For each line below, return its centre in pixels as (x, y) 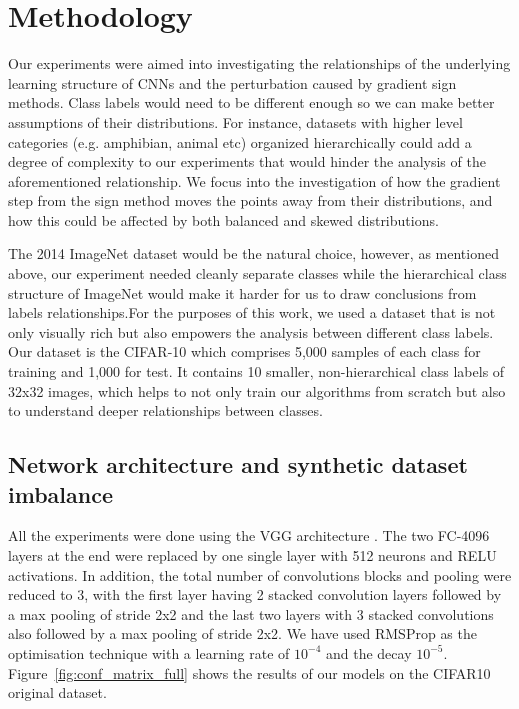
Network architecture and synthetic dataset (238, 464)
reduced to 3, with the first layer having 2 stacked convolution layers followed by (255, 594)
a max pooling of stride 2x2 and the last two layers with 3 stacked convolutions (251, 613)
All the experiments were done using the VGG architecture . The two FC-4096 (249, 535)
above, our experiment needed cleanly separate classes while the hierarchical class (257, 273)
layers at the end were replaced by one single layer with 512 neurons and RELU (252, 555)
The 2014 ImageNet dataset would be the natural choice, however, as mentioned (253, 253)
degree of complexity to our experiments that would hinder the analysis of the (247, 161)
